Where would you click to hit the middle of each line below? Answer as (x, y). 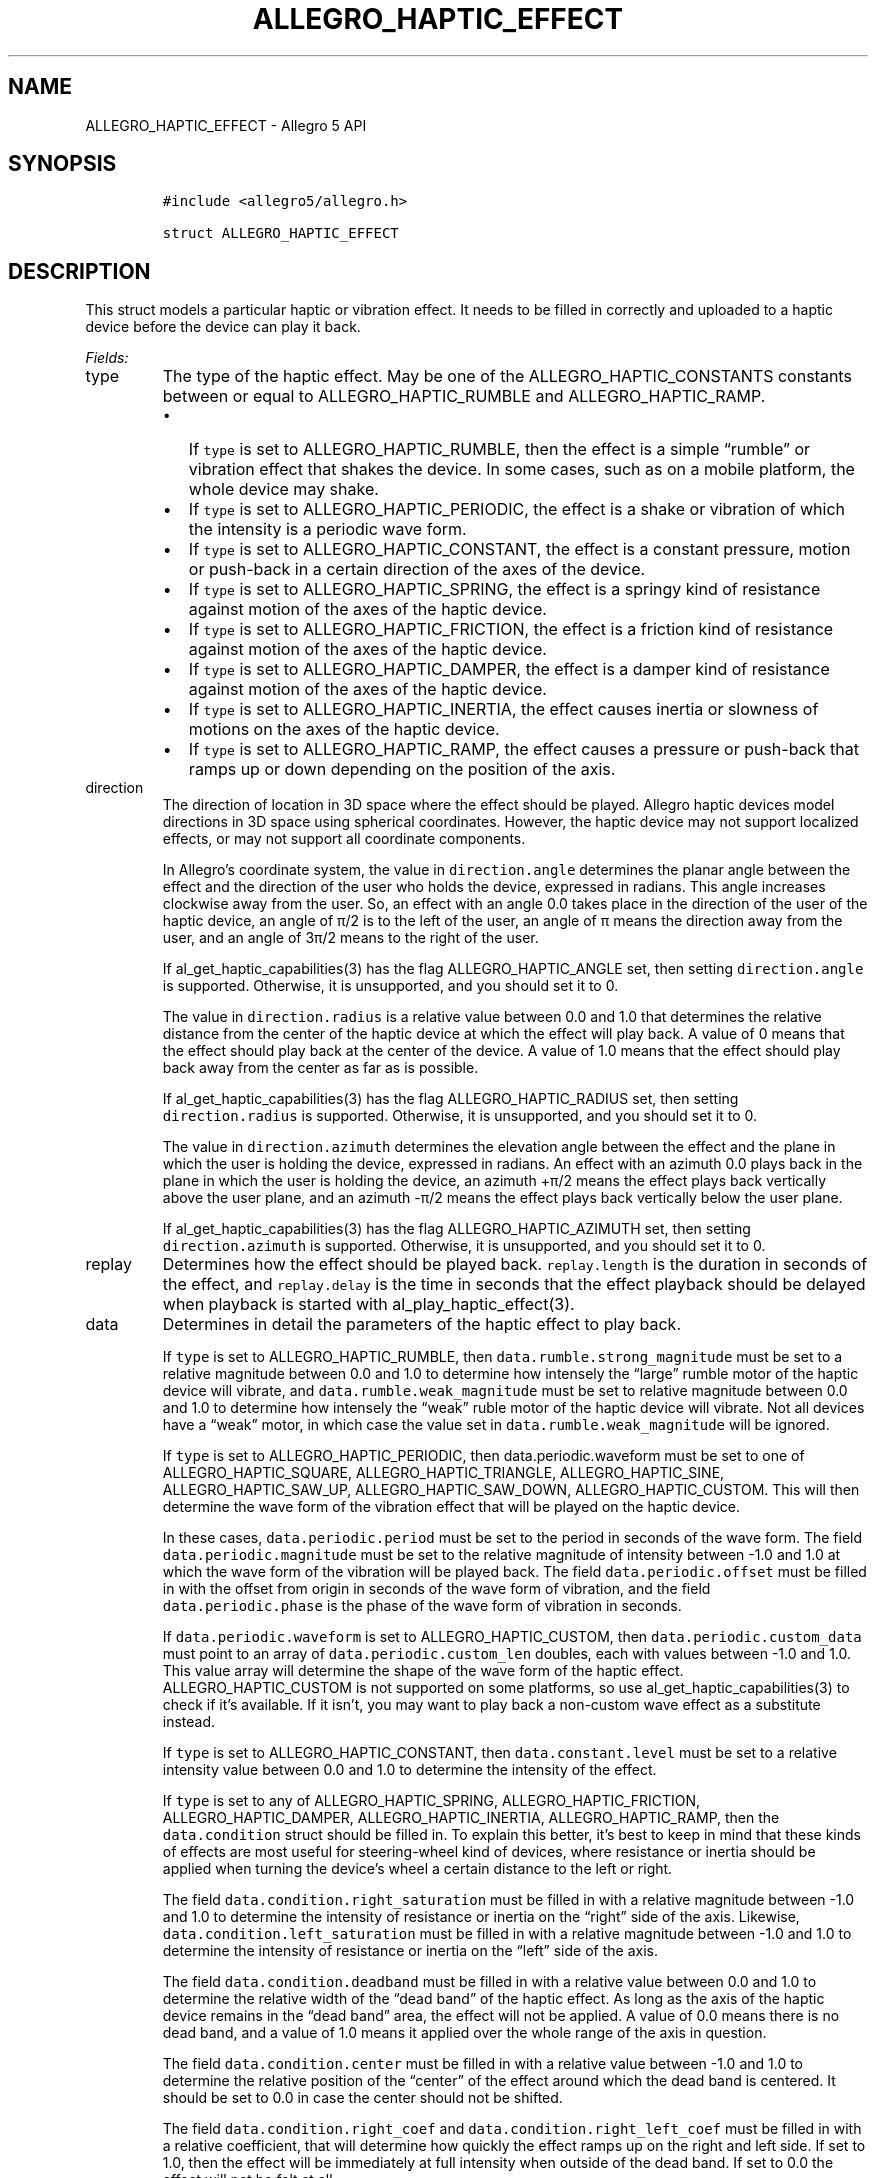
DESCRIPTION (79, 271)
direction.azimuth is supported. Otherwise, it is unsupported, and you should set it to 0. (464, 1246)
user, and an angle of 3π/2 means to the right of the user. (350, 938)
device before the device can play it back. (223, 327)
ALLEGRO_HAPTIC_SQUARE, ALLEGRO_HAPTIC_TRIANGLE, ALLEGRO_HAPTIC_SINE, (443, 1473)
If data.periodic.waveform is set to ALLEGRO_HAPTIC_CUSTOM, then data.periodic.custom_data (512, 1637)
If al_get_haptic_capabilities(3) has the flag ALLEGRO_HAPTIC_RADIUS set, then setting (450, 1099)
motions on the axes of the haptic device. (344, 729)
